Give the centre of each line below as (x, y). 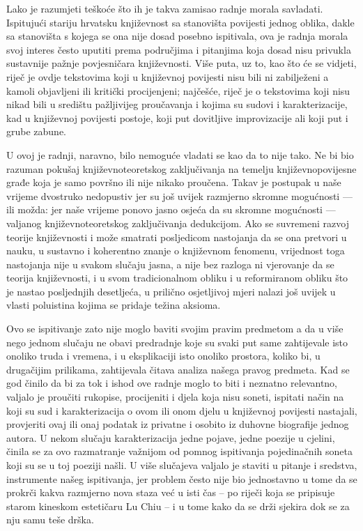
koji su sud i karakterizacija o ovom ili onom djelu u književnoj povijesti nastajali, (182, 410)
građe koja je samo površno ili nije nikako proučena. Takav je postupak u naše (174, 182)
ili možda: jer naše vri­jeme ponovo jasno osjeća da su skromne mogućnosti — (171, 209)
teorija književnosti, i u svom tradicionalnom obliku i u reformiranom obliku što (177, 278)
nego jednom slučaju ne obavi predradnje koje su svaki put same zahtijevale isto (177, 342)
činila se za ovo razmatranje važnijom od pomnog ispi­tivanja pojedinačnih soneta (179, 451)
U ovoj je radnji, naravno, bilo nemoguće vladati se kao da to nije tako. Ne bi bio (180, 154)
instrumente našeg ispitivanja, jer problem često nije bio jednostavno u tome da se (182, 478)
